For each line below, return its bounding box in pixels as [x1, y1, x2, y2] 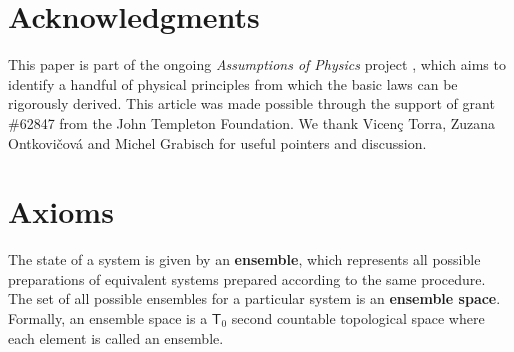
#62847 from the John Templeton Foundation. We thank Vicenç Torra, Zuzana [8, 112, 496, 133]
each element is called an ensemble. [8, 327, 224, 348]
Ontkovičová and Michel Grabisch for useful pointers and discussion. [8, 132, 427, 153]
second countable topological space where [231, 308, 485, 328]
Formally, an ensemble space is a [8, 308, 208, 328]
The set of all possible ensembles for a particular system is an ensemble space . [8, 288, 501, 309]
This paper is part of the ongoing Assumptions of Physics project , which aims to [8, 54, 506, 75]
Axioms [8, 191, 114, 232]
